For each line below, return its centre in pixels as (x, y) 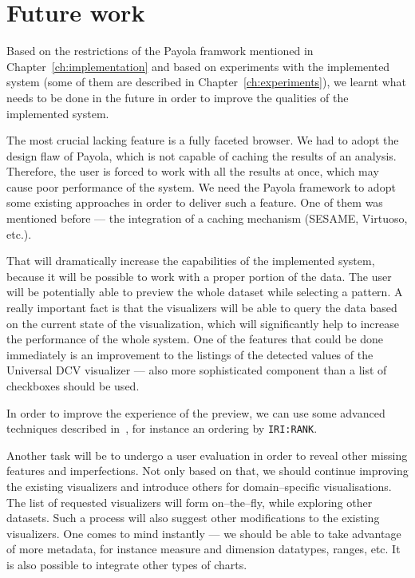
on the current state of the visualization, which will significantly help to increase (203, 323)
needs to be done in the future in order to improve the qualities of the (178, 97)
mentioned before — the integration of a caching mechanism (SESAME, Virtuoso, (207, 218)
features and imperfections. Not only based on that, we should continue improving (207, 471)
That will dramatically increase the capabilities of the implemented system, (191, 261)
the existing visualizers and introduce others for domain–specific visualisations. (199, 487)
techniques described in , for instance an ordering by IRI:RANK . (162, 428)
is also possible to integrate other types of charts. (127, 564)
